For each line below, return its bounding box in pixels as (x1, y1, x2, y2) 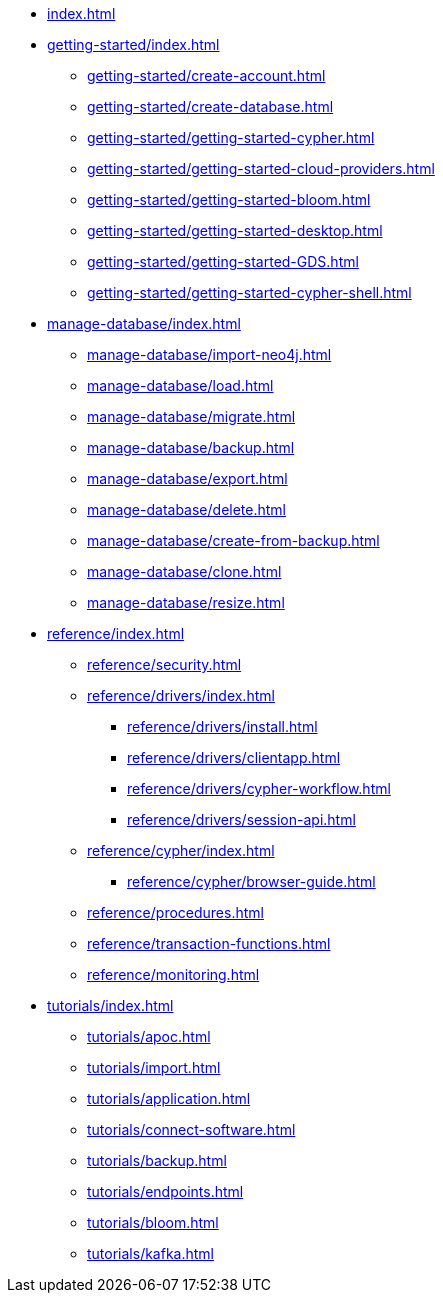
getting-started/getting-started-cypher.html (87, 129, 375, 146)
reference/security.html (87, 656, 242, 673)
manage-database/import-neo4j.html (87, 346, 332, 363)
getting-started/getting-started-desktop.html (87, 222, 383, 239)
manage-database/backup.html (87, 439, 295, 456)
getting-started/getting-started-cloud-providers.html (87, 160, 435, 177)
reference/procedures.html (87, 904, 264, 921)
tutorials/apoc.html (87, 1028, 211, 1045)
